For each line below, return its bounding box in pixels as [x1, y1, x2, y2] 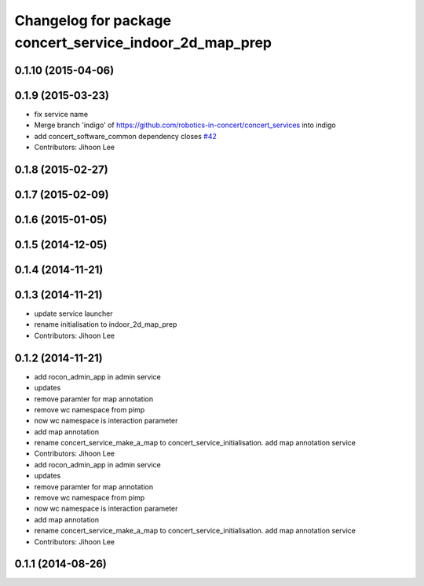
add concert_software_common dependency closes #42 [34, 131, 217, 141]
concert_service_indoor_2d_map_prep [14, 34, 272, 51]
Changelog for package [14, 12, 172, 29]
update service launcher [34, 309, 113, 318]
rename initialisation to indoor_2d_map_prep [34, 320, 177, 329]
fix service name [34, 109, 89, 119]
